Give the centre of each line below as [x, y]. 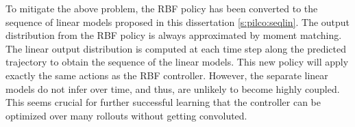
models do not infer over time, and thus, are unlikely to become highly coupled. [173, 88]
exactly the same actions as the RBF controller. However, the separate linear [167, 75]
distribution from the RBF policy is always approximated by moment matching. [174, 35]
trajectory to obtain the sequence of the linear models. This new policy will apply [177, 62]
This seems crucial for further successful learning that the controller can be [163, 102]
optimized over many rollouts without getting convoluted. [126, 115]
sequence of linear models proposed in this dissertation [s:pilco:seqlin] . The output [178, 22]
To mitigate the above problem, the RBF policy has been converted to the [162, 8]
